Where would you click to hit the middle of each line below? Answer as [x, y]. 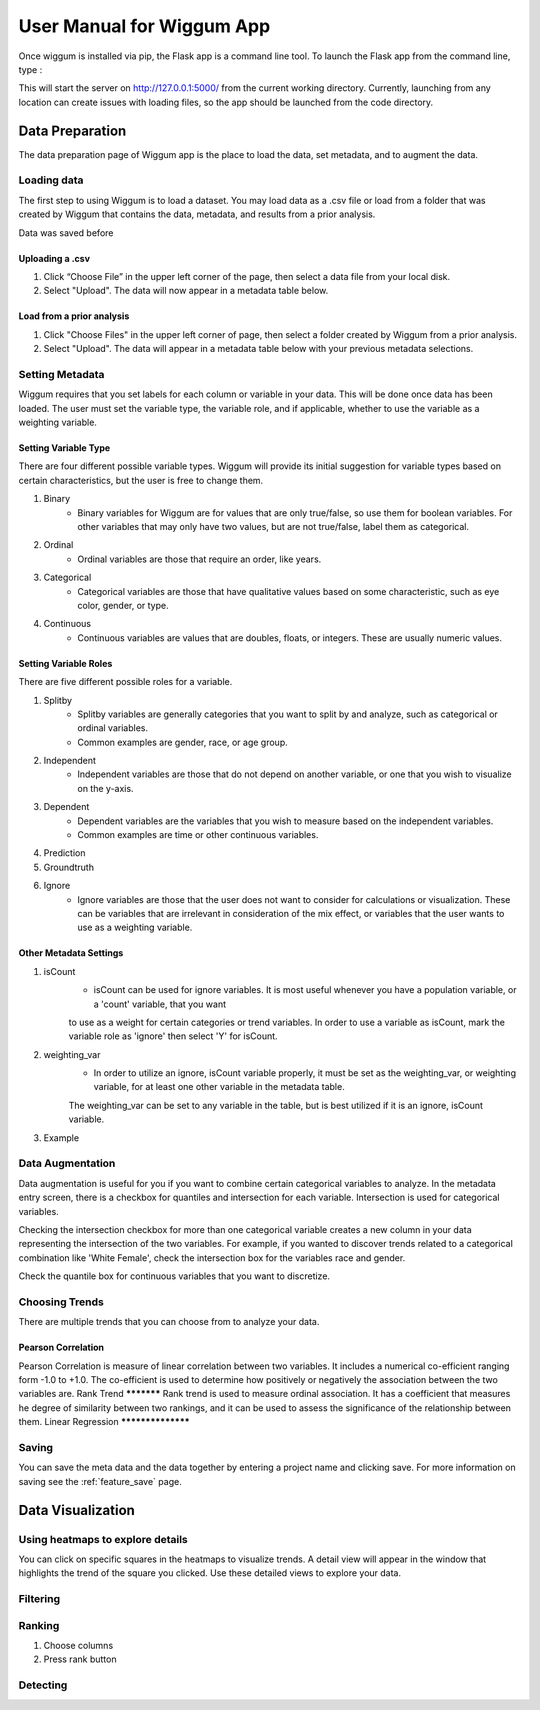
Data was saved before [66, 232]
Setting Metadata [61, 374]
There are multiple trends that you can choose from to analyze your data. [169, 1322]
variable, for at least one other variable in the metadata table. [219, 1087]
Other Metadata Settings [71, 953]
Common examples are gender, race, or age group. [183, 742]
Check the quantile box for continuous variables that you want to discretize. [174, 1276]
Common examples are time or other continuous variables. [198, 835]
